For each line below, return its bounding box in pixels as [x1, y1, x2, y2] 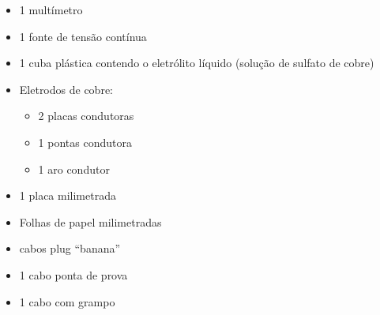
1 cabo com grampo [19, 293, 115, 309]
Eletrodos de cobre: [19, 81, 113, 97]
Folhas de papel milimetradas [19, 213, 162, 230]
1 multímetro [19, 2, 83, 17]
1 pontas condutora [38, 133, 132, 150]
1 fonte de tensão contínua [19, 28, 147, 44]
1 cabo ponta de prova [19, 266, 128, 283]
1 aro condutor [38, 160, 110, 177]
